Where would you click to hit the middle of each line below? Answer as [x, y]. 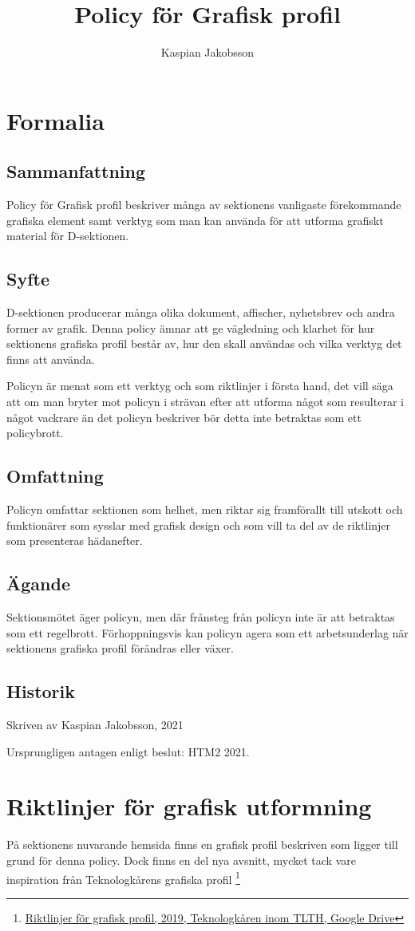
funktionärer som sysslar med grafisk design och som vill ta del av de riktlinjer [199, 525]
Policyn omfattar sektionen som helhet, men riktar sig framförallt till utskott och [205, 509]
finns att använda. [51, 359]
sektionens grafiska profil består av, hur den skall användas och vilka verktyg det [204, 343]
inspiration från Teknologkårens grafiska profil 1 [123, 878]
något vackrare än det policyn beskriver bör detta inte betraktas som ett [184, 417]
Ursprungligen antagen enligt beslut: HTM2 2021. [128, 751]
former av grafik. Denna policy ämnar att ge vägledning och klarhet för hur [191, 327]
